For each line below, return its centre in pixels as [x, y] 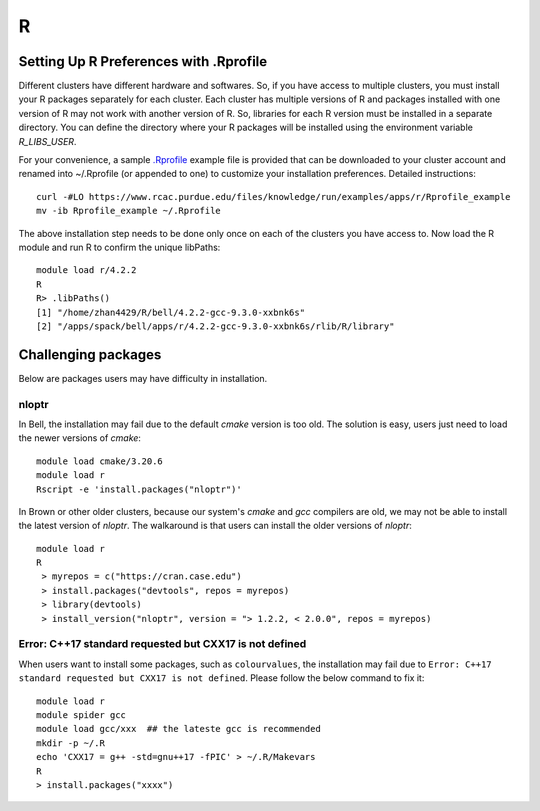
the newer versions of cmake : [80, 438]
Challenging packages [90, 354]
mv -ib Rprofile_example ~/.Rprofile [129, 211]
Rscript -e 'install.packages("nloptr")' [139, 489]
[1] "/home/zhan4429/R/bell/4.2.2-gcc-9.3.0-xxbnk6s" [170, 312]
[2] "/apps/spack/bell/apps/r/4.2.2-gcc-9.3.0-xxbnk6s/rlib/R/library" [215, 326]
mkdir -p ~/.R [70, 743]
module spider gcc [81, 714]
